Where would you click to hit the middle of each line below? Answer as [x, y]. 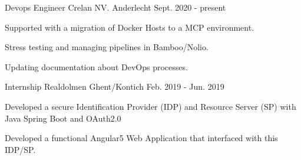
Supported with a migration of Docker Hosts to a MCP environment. [130, 27]
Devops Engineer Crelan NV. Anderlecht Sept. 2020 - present [115, 7]
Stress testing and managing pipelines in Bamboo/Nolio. [107, 47]
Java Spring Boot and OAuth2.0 [63, 118]
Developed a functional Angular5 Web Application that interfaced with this [141, 138]
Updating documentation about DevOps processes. [96, 66]
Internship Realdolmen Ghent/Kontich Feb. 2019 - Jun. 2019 [115, 86]
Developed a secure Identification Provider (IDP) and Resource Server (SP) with [150, 106]
